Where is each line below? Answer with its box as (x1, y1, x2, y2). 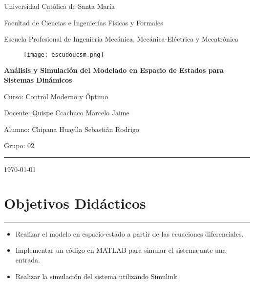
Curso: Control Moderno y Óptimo (4, 91, 108, 101)
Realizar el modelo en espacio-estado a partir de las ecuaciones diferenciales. (15, 228, 244, 239)
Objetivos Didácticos (4, 193, 146, 213)
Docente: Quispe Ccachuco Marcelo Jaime (4, 108, 129, 118)
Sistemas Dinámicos (4, 75, 72, 85)
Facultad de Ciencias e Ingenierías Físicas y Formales (4, 17, 163, 27)
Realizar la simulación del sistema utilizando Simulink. (15, 271, 179, 281)
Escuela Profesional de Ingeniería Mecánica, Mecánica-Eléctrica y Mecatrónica (4, 34, 238, 44)
